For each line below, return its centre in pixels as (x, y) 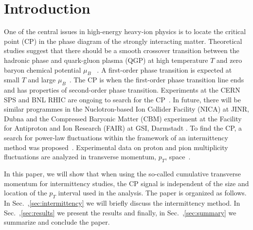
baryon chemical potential (43, 69)
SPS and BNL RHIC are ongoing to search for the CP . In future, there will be (122, 99)
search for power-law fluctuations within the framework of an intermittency (116, 138)
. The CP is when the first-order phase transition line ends (157, 80)
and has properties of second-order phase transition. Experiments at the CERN (122, 90)
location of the (26, 193)
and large (42, 80)
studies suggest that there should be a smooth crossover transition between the (122, 50)
